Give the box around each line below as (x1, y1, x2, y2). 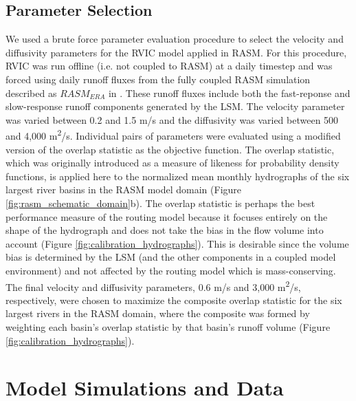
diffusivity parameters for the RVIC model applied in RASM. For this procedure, (5, 45, 347, 59)
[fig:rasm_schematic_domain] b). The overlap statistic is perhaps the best (5, 195, 315, 210)
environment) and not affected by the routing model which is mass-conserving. (5, 263, 336, 277)
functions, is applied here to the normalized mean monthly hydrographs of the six (5, 169, 350, 183)
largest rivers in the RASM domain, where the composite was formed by (5, 306, 310, 321)
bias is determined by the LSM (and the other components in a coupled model (5, 250, 336, 264)
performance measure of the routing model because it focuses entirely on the (5, 209, 328, 224)
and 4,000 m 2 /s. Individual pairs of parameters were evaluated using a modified (5, 127, 341, 143)
